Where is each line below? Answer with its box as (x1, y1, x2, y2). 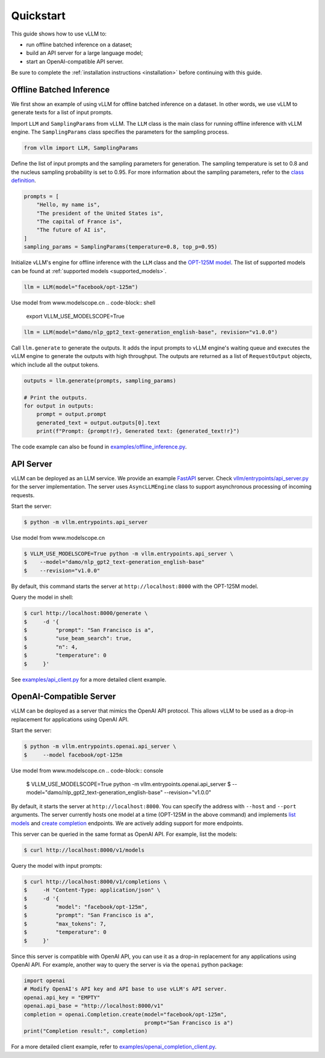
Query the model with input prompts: (11, 862, 102, 869)
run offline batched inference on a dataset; (26, 41, 132, 48)
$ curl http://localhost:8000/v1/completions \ (23, 878, 167, 885)
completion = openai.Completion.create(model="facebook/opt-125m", (23, 1011, 227, 1018)
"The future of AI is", (36, 226, 107, 234)
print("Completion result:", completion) (23, 1028, 148, 1035)
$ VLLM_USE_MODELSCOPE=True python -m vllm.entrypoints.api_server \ (23, 551, 234, 557)
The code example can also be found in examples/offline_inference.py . (11, 443, 187, 451)
